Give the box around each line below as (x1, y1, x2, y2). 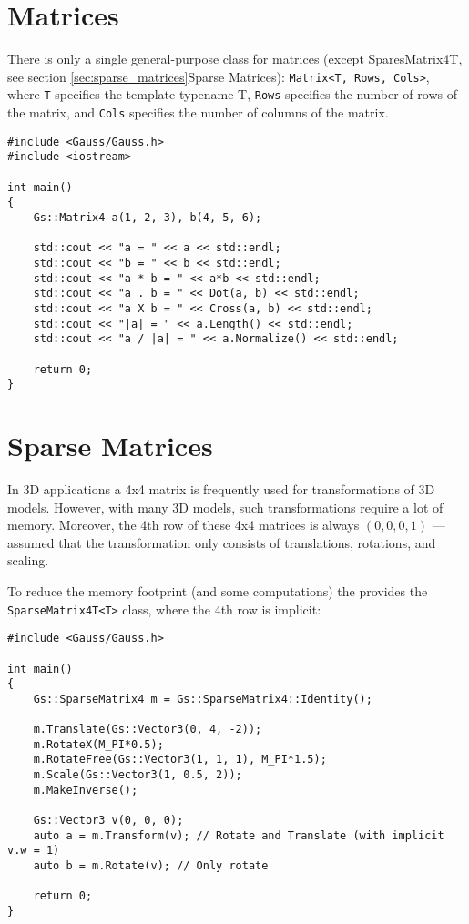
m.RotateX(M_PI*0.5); (33, 737, 164, 751)
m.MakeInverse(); (33, 783, 138, 797)
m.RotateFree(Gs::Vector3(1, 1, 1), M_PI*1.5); (33, 753, 327, 767)
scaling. (7, 551, 49, 570)
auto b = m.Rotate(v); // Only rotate (33, 859, 269, 873)
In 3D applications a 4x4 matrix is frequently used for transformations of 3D (7, 479, 435, 498)
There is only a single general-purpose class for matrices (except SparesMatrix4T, (7, 49, 463, 68)
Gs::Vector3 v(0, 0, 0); (33, 814, 184, 828)
